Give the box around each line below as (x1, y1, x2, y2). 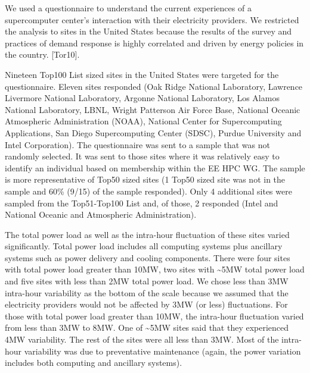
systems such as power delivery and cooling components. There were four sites (5, 251, 290, 264)
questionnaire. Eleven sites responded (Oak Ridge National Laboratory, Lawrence (5, 80, 303, 92)
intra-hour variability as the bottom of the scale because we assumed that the (5, 286, 289, 299)
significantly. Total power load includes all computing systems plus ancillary (5, 240, 283, 252)
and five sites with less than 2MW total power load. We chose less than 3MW (5, 275, 289, 287)
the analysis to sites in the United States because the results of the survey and (5, 25, 292, 37)
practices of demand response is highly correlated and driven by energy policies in (5, 36, 304, 49)
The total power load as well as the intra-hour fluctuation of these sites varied (5, 228, 290, 240)
